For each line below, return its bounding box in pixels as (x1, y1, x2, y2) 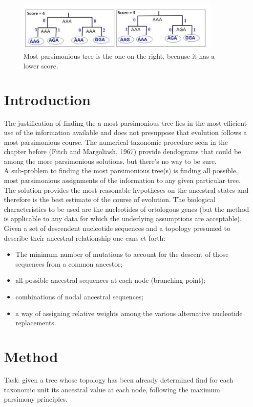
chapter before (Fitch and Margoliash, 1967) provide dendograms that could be (4, 146, 241, 157)
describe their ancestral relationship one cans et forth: (4, 232, 166, 243)
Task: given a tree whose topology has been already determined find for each (4, 374, 233, 384)
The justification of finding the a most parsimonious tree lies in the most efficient (4, 117, 247, 128)
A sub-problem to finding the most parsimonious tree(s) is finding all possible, (4, 165, 238, 176)
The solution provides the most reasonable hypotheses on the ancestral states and (4, 184, 249, 195)
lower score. (23, 60, 58, 70)
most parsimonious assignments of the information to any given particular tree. (4, 175, 241, 185)
